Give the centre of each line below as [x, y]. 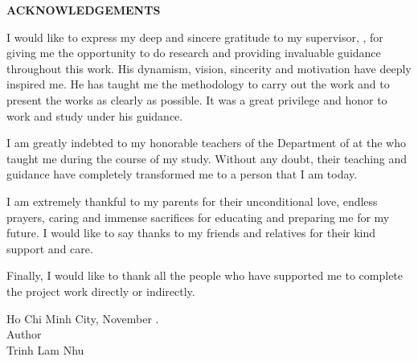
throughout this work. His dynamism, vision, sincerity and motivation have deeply [209, 68]
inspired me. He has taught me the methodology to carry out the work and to [198, 84]
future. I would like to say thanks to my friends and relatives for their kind [191, 233]
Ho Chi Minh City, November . [83, 318]
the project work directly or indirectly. [101, 291]
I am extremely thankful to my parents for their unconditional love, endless [192, 201]
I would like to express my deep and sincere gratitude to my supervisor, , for [195, 37]
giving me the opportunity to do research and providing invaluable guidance [194, 53]
